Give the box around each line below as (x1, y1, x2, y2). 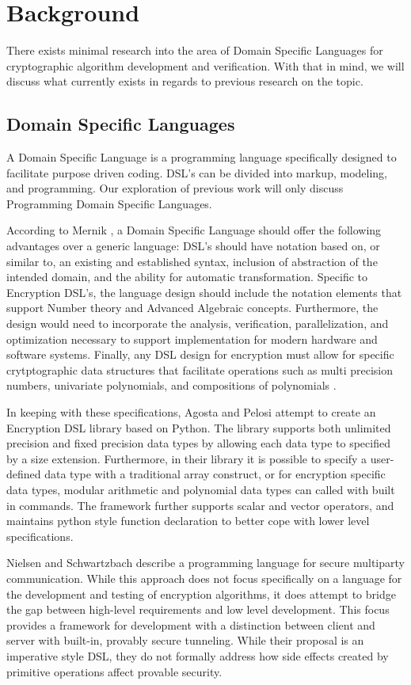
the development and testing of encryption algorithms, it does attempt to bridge (6, 585, 396, 602)
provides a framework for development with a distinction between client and (6, 616, 375, 633)
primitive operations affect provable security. (6, 663, 223, 679)
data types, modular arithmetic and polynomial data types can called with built (6, 481, 395, 497)
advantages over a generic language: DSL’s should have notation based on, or (6, 238, 380, 254)
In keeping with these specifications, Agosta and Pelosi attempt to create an (6, 404, 376, 421)
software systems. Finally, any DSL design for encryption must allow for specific (6, 346, 394, 363)
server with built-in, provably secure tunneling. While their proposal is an (6, 632, 364, 649)
